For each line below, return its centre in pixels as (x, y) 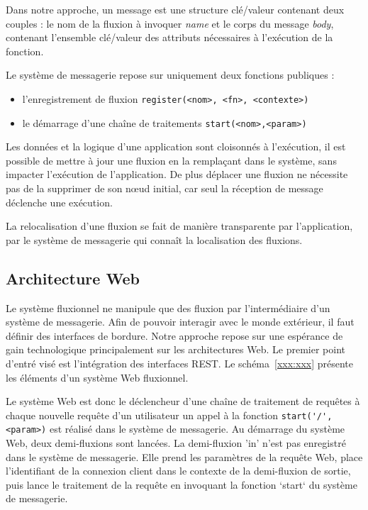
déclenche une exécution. (59, 202)
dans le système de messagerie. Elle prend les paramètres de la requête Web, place (184, 456)
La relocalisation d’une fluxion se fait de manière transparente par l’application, (179, 226)
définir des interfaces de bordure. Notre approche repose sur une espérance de (174, 335)
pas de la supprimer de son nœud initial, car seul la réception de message (165, 188)
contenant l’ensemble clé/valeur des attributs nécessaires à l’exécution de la (169, 37)
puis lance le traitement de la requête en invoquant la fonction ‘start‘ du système (182, 484)
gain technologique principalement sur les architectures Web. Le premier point (175, 349)
